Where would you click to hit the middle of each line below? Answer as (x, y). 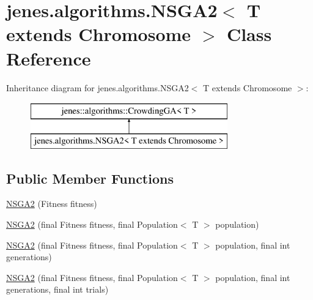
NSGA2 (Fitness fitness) (52, 204)
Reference (49, 58)
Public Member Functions (90, 178)
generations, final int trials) (57, 289)
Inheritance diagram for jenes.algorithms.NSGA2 (98, 87)
